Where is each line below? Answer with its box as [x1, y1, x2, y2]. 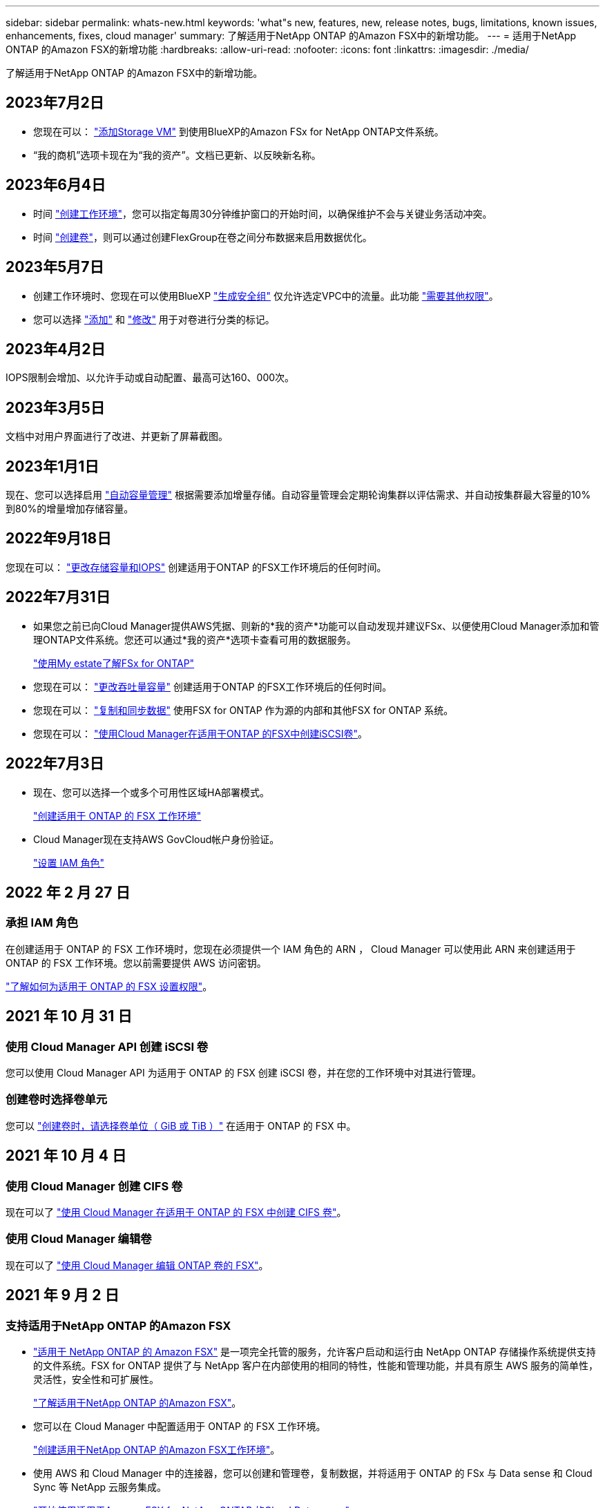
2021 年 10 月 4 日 [6, 1147, 126, 1165]
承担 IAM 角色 [6, 916, 79, 930]
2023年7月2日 [6, 94, 104, 112]
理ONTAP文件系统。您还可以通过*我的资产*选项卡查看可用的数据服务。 [33, 633, 356, 646]
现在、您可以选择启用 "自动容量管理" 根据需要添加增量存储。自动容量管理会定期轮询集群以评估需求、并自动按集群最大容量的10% [6, 489, 591, 501]
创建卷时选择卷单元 [6, 1092, 108, 1107]
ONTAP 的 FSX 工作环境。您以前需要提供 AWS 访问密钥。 [6, 956, 267, 969]
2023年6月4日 [6, 176, 106, 194]
